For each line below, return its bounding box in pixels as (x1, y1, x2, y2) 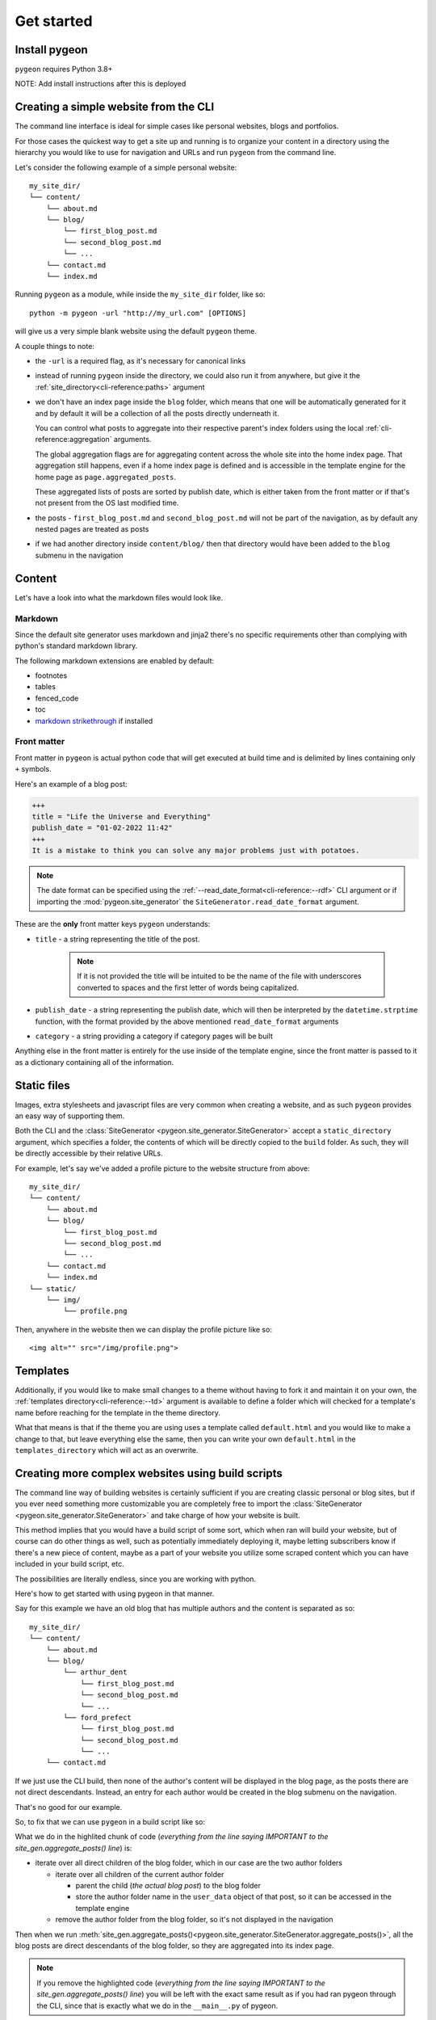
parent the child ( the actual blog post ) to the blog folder (75, 1880, 262, 1890)
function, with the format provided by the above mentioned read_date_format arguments (35, 1016, 339, 1026)
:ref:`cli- (365, 423, 392, 432)
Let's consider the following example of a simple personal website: (15, 162, 237, 172)
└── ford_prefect (63, 1713, 132, 1722)
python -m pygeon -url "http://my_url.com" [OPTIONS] (29, 308, 246, 318)
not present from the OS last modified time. (35, 498, 179, 508)
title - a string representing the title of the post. (35, 934, 200, 944)
